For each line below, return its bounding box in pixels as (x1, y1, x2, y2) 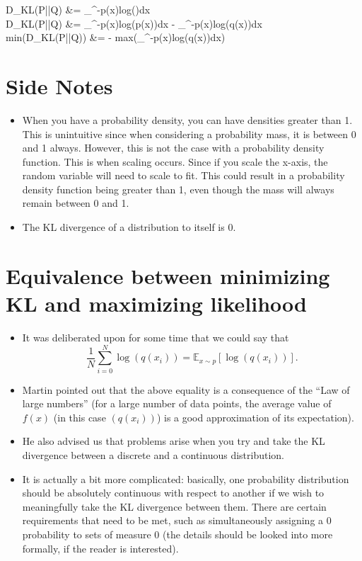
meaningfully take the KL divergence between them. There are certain (22, 499, 327, 514)
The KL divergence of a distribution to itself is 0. (22, 220, 236, 234)
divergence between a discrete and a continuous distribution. (22, 448, 284, 463)
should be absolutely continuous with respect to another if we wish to (22, 485, 325, 500)
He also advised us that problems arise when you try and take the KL (22, 433, 325, 448)
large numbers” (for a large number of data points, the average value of (22, 396, 332, 411)
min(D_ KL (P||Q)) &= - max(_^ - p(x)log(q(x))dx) (6, 30, 226, 45)
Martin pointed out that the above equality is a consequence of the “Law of (22, 382, 350, 397)
